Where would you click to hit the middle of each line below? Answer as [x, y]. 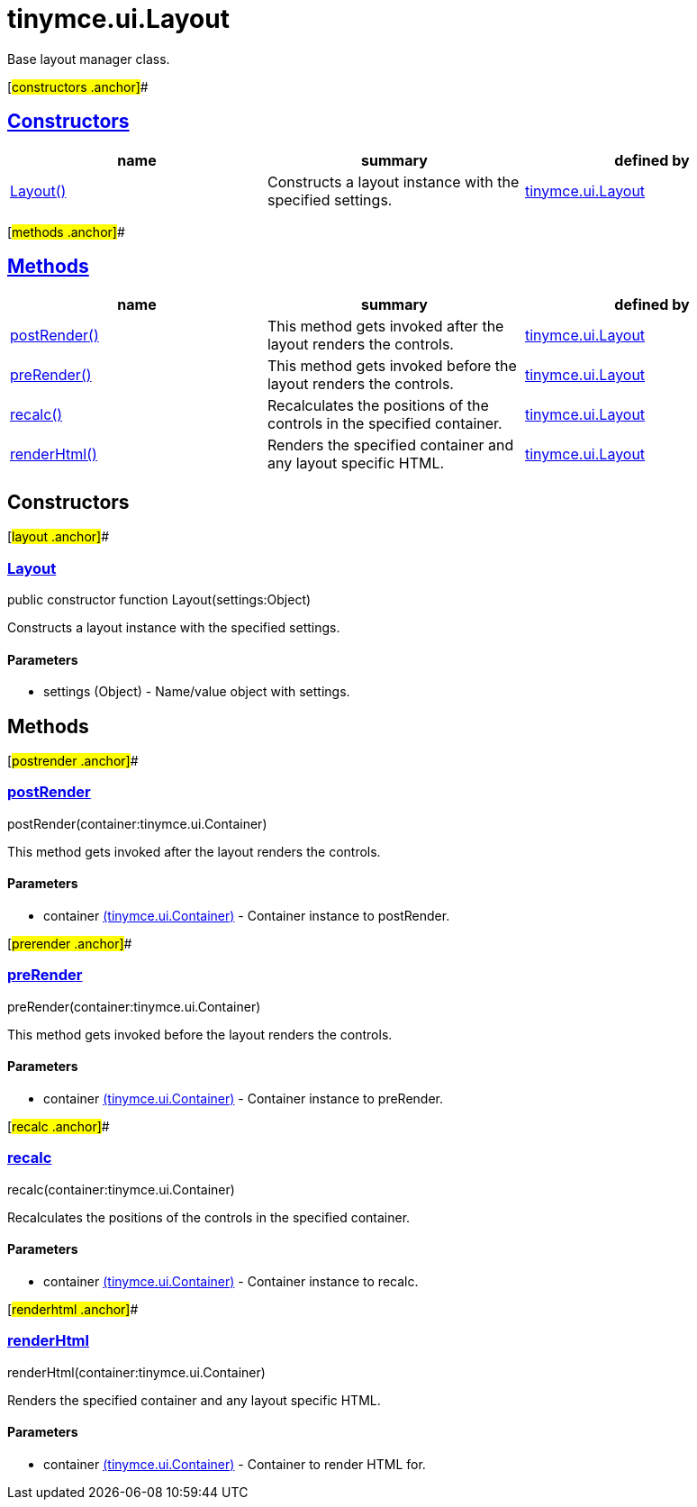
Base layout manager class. [89, 59]
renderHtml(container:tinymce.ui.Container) [136, 1372]
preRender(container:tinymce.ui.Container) [134, 1006]
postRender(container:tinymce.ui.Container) [137, 823]
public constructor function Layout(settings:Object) [159, 600]
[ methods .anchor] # [66, 231]
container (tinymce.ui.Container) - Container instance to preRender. [244, 1099]
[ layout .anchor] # [59, 537]
